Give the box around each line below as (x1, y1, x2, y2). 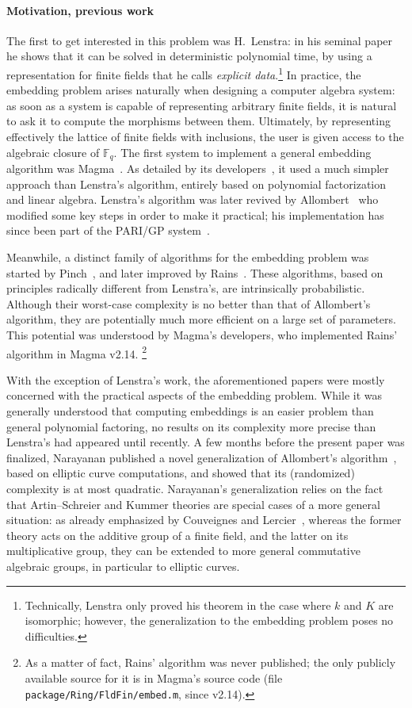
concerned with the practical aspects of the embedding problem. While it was (6, 387, 382, 404)
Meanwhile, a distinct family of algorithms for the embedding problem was (6, 249, 369, 266)
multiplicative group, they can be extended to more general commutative (6, 542, 360, 559)
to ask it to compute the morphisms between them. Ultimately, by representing (6, 113, 391, 129)
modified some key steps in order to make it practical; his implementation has (6, 206, 384, 223)
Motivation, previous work (6, 2, 154, 18)
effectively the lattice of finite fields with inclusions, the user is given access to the (6, 128, 404, 145)
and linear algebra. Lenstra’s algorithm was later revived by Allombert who (6, 191, 379, 208)
